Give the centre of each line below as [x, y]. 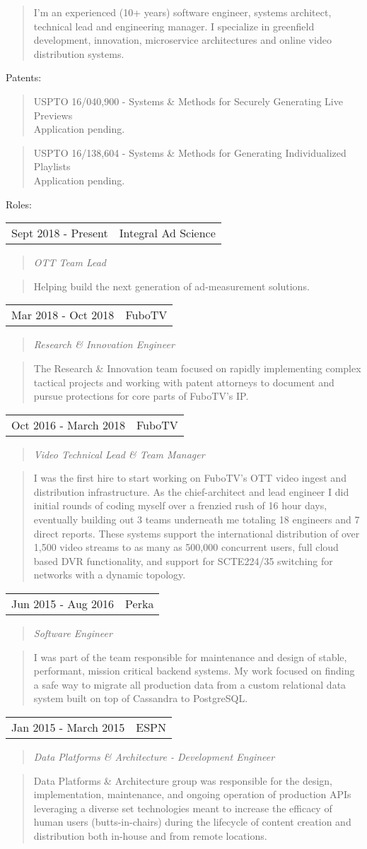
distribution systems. [79, 53]
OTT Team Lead [70, 262]
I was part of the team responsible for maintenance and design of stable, [190, 657]
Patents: [24, 77]
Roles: [19, 204]
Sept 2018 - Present [60, 233]
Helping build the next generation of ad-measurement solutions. [171, 286]
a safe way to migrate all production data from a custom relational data [190, 684]
